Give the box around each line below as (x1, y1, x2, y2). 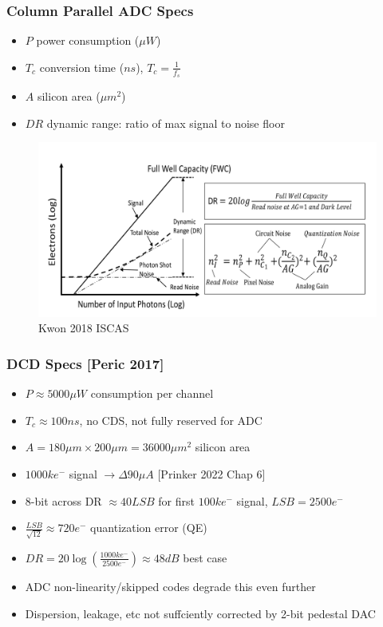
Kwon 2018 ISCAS (38, 319, 129, 336)
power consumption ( (36, 32, 140, 49)
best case (183, 549, 227, 565)
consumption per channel (90, 385, 214, 402)
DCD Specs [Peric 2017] (6, 353, 164, 373)
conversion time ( (39, 58, 124, 75)
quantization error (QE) (90, 519, 207, 536)
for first (158, 492, 195, 509)
